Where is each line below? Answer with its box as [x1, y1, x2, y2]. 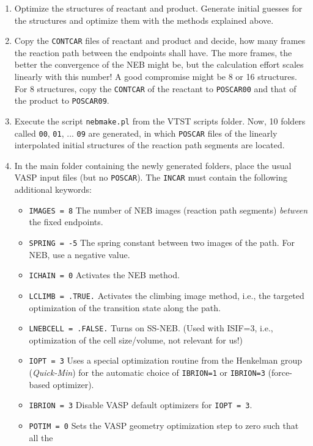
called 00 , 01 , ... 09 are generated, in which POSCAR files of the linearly [14, 126, 278, 139]
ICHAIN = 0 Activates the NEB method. [29, 268, 180, 281]
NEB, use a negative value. [29, 248, 130, 261]
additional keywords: [14, 183, 92, 196]
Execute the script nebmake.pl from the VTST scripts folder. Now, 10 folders [14, 114, 306, 127]
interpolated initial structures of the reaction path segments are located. [14, 138, 285, 151]
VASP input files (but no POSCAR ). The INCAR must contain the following [14, 171, 288, 184]
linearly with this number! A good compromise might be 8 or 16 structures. [14, 70, 297, 83]
